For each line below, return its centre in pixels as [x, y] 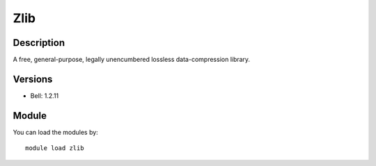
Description [39, 43]
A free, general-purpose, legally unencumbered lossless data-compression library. [132, 60]
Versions [33, 79]
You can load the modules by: [56, 132]
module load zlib [55, 148]
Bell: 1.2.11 [45, 96]
